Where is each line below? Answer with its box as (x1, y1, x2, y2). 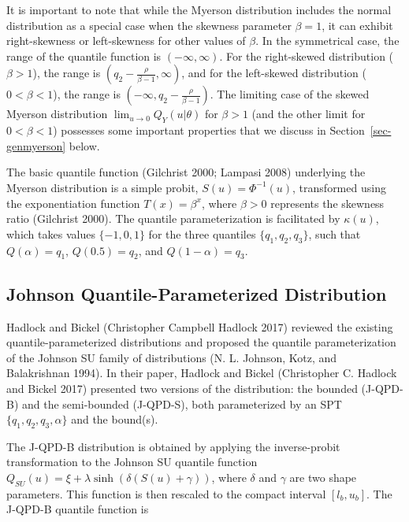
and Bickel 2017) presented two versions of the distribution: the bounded (6, 379, 358, 396)
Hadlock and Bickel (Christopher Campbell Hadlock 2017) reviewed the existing (6, 318, 393, 335)
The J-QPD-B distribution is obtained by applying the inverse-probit (6, 438, 340, 454)
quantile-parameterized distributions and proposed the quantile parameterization (6, 334, 396, 350)
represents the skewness (270, 194, 385, 211)
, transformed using (292, 179, 386, 195)
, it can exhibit (322, 17, 393, 33)
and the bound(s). (71, 411, 158, 428)
